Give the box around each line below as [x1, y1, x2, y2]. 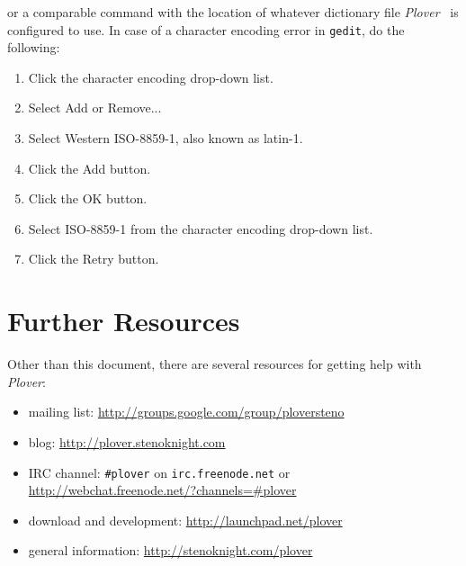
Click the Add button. [28, 158, 151, 177]
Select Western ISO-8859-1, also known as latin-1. [28, 129, 303, 148]
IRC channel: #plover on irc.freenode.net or [28, 463, 291, 481]
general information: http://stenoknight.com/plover [28, 541, 313, 560]
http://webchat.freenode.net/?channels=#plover [28, 481, 297, 499]
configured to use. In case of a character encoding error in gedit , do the [7, 20, 405, 39]
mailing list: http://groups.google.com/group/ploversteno [28, 402, 345, 421]
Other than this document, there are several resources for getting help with [7, 355, 422, 373]
